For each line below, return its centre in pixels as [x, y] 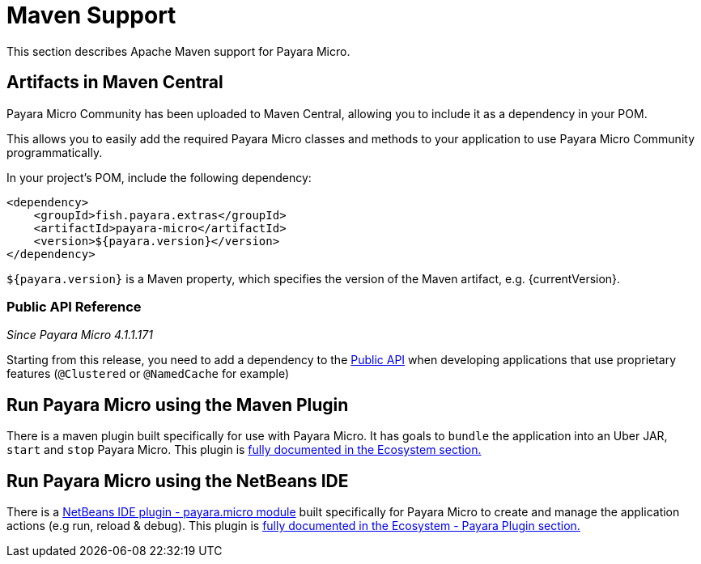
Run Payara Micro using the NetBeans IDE [178, 481]
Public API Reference [74, 306]
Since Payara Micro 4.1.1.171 [80, 335]
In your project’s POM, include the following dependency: [159, 177]
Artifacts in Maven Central [115, 83]
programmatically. [55, 152]
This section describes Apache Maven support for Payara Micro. [178, 51]
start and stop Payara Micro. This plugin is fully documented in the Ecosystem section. [244, 450]
